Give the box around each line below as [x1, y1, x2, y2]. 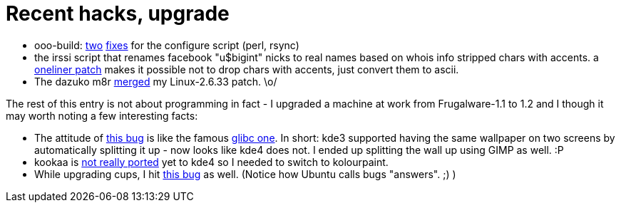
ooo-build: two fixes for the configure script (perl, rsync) [34, 38, 299, 51]
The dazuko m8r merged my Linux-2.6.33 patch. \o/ [34, 75, 277, 88]
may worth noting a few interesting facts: [6, 109, 198, 122]
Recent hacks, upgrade [6, 1, 230, 26]
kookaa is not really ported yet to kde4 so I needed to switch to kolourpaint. [34, 155, 389, 168]
